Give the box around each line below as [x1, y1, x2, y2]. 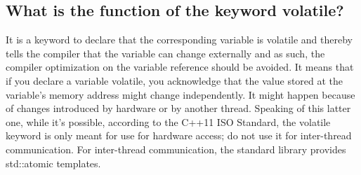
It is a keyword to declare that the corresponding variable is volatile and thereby [6, 32, 353, 47]
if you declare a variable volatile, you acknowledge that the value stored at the [6, 73, 343, 87]
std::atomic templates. [6, 155, 101, 170]
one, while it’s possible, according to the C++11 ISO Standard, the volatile [6, 114, 331, 129]
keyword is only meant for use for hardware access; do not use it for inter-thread [6, 128, 352, 143]
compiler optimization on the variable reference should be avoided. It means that [6, 59, 354, 74]
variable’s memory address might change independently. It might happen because [6, 87, 355, 101]
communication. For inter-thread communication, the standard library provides [6, 141, 346, 156]
